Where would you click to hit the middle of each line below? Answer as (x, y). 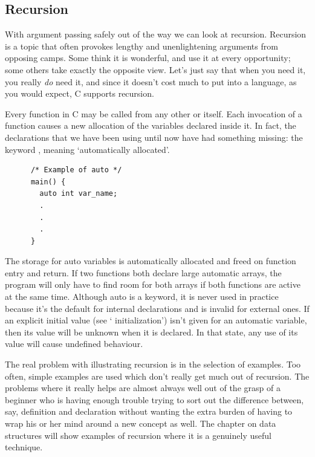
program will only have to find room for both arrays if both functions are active (153, 284)
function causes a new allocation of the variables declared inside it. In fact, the (151, 125)
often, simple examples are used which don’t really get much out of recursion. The (157, 376)
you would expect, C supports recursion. (80, 93)
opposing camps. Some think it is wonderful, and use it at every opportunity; (148, 58)
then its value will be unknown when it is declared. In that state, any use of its (151, 332)
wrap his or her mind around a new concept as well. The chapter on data (141, 423)
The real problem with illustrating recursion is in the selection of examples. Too (153, 364)
